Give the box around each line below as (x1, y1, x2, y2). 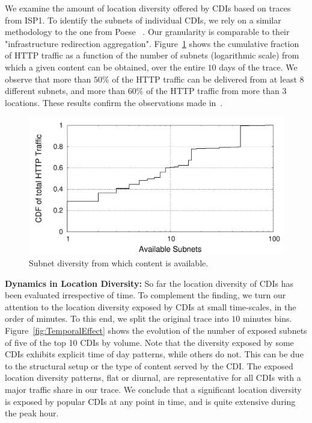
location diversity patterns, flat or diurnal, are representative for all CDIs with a (5, 371, 301, 384)
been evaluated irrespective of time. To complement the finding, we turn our (5, 289, 286, 301)
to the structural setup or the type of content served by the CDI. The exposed (5, 359, 293, 372)
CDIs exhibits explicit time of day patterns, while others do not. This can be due (5, 348, 304, 360)
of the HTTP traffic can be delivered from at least (112, 72, 297, 85)
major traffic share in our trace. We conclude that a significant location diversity (5, 383, 302, 396)
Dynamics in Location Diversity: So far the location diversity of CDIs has (5, 277, 293, 289)
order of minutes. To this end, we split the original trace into (5, 312, 229, 325)
